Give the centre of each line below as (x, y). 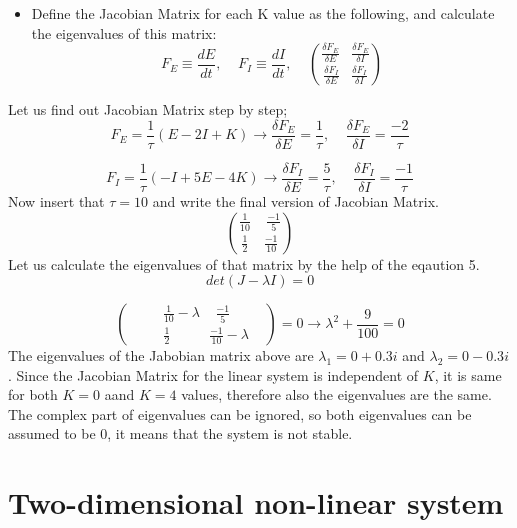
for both (33, 394)
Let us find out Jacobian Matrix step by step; (148, 109)
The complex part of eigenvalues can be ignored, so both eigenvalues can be (240, 413)
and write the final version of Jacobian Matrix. (295, 200)
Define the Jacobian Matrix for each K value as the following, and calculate (263, 13)
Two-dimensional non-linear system (256, 502)
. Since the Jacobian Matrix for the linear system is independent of (213, 374)
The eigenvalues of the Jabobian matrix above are (161, 355)
